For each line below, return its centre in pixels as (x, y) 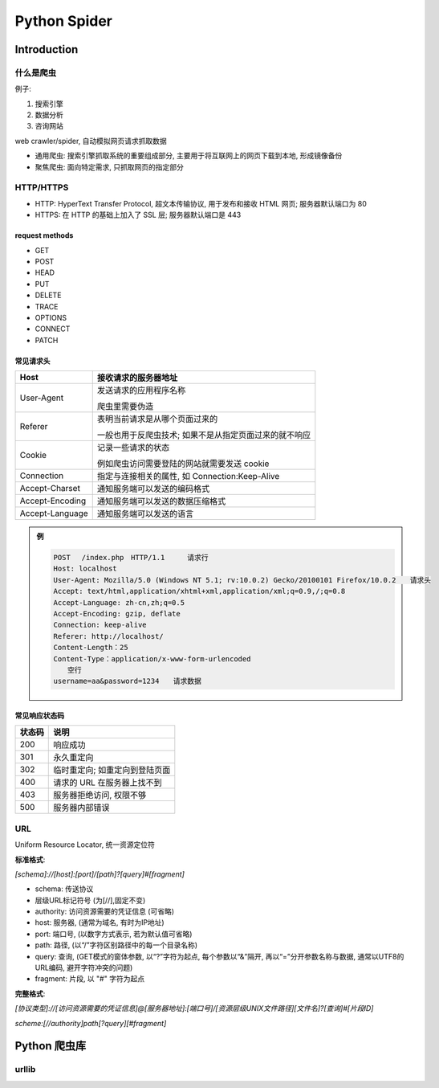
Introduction (47, 49)
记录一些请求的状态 (133, 448)
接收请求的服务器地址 (137, 378)
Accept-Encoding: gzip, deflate (117, 614)
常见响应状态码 (39, 715)
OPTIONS (51, 317)
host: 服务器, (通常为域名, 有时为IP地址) (100, 922)
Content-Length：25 (91, 648)
